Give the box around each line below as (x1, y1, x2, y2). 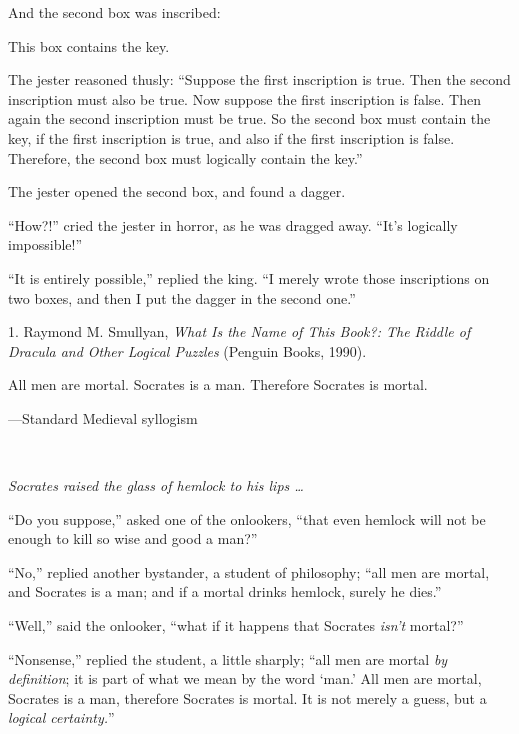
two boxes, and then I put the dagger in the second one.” (8, 287, 356, 308)
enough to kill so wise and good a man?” (8, 528, 258, 549)
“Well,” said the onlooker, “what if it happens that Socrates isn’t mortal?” (8, 615, 464, 636)
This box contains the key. (8, 35, 170, 56)
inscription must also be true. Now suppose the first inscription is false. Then (8, 88, 481, 109)
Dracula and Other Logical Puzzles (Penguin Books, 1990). (8, 340, 367, 361)
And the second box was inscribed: (8, 2, 221, 22)
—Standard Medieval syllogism (8, 407, 198, 428)
